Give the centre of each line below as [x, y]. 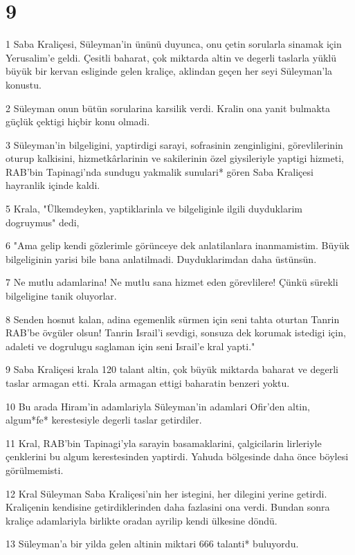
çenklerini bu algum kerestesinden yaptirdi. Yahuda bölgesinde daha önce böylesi [177, 456]
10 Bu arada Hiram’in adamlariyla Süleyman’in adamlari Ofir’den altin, [158, 406]
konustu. [24, 84]
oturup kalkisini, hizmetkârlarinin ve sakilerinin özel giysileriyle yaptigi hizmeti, [175, 158]
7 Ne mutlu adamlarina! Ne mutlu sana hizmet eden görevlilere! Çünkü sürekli [172, 282]
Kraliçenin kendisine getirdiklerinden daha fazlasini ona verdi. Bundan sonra [168, 507]
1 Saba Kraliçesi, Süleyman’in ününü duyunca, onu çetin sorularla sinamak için [174, 44]
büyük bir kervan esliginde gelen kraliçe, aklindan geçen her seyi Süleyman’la [169, 71]
